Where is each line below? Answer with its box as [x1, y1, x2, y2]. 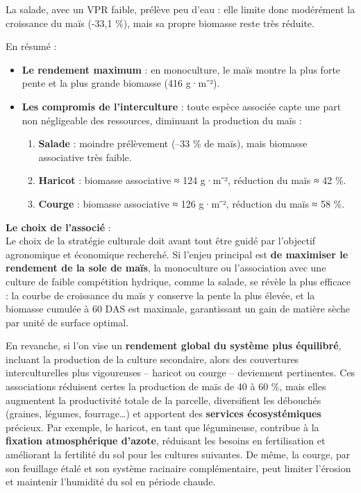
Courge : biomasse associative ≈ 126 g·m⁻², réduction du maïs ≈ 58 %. [38, 196, 345, 210]
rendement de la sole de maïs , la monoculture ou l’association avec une [6, 260, 326, 275]
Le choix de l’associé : [6, 219, 111, 234]
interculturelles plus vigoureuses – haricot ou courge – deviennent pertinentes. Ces [6, 365, 355, 380]
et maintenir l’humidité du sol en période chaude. [6, 474, 216, 489]
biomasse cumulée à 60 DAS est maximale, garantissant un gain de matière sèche [6, 301, 351, 316]
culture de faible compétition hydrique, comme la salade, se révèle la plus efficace [6, 274, 351, 288]
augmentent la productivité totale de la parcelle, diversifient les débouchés [6, 392, 321, 407]
